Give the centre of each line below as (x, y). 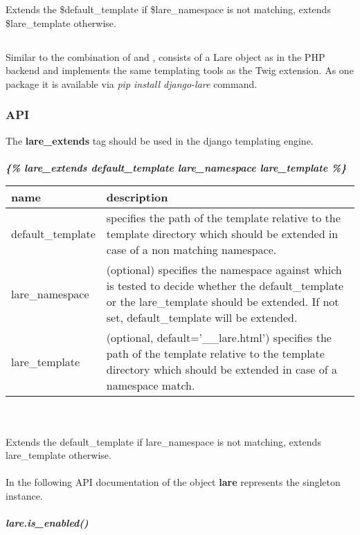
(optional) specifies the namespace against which (224, 270)
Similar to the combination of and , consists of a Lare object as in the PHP (165, 56)
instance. (24, 495)
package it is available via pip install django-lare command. (132, 83)
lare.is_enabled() (47, 523)
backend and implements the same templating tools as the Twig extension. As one (180, 70)
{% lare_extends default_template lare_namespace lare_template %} (176, 167)
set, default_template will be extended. (202, 318)
